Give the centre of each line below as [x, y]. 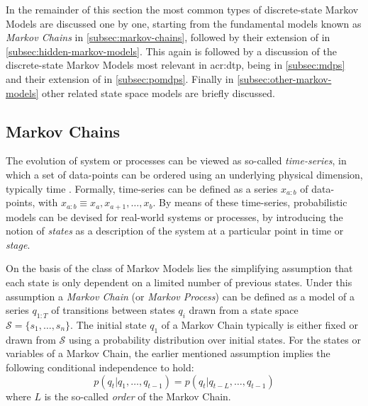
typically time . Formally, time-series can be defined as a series [142, 188]
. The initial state [108, 324]
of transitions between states [113, 310]
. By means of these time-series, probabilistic [250, 202]
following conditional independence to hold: [100, 367]
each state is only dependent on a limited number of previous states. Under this [179, 282]
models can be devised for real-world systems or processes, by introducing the [174, 216]
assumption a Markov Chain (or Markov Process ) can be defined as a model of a [180, 296]
